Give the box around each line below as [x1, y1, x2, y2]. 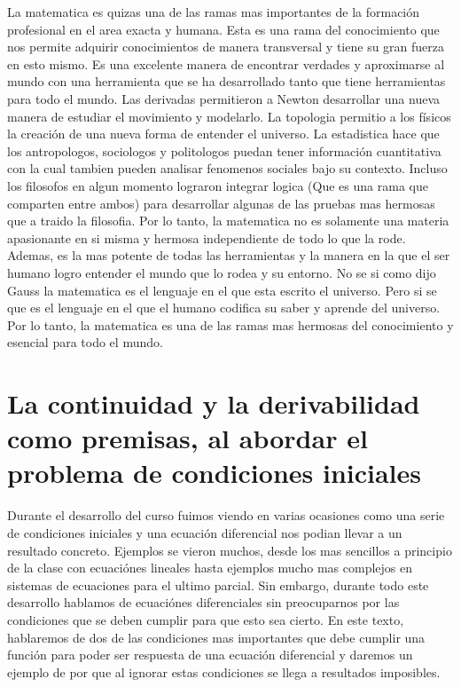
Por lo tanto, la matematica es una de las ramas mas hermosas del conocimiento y [7, 315, 454, 334]
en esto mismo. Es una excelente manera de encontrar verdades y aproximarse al [7, 54, 445, 73]
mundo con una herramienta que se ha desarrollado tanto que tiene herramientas [7, 72, 446, 91]
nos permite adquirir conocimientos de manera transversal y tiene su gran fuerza [7, 37, 445, 56]
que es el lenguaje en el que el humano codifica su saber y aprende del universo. [7, 298, 441, 317]
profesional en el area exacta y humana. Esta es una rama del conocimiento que [7, 20, 440, 38]
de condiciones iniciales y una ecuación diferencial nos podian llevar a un [7, 523, 402, 541]
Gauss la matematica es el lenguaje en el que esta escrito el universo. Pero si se [7, 280, 437, 299]
